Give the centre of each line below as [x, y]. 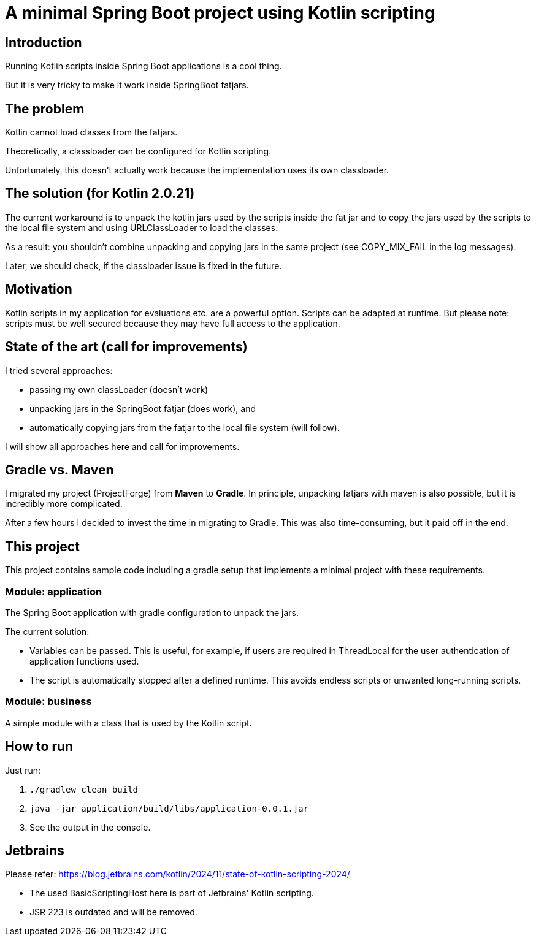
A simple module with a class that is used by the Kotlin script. [128, 723]
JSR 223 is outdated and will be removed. [113, 912]
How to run [39, 747]
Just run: [23, 770]
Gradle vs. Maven [59, 470]
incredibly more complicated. [64, 504]
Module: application [54, 591]
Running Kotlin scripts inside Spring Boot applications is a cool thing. [144, 66]
